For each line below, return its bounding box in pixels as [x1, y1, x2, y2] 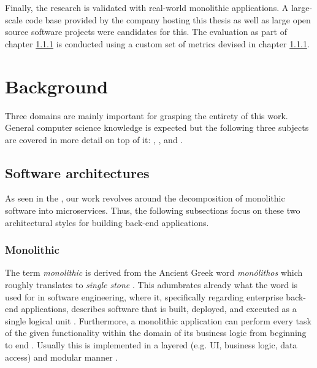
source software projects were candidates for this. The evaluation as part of [5, 25, 287, 38]
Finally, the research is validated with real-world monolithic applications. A [5, 1, 289, 14]
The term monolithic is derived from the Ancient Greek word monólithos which [5, 266, 303, 279]
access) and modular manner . [5, 350, 118, 363]
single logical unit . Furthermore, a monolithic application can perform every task [5, 314, 311, 327]
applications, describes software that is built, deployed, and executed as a [21, 302, 297, 315]
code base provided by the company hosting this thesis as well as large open [25, 13, 311, 26]
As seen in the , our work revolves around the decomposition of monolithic [5, 192, 285, 205]
